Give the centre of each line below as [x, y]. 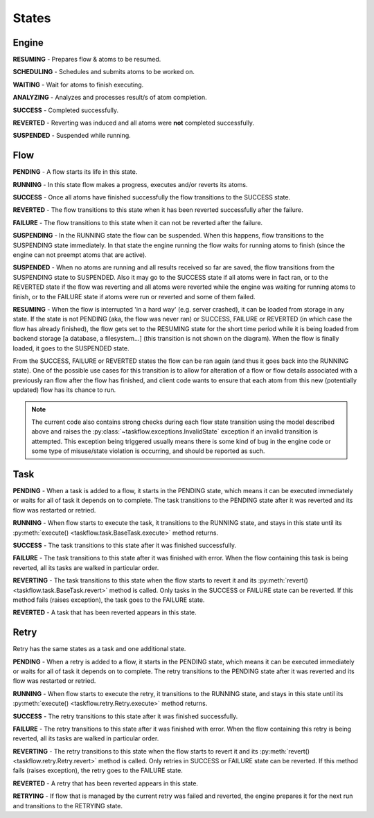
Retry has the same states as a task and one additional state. [99, 649]
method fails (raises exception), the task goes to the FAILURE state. [109, 600]
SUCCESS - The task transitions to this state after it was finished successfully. [125, 545]
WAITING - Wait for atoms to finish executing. [78, 85]
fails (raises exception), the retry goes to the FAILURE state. [98, 771]
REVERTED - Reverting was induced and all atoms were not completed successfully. [134, 123]
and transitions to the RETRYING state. [68, 806]
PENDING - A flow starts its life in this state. [75, 172]
